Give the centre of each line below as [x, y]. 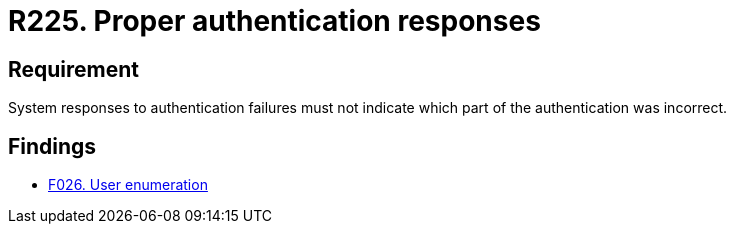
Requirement [74, 69]
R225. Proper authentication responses [274, 21]
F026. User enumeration [128, 185]
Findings [52, 146]
